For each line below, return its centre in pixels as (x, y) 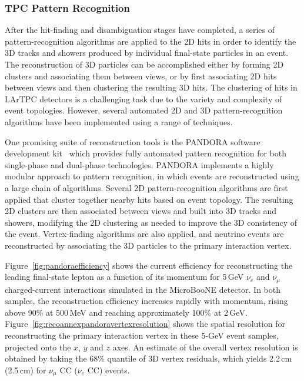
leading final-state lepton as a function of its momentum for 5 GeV (124, 277)
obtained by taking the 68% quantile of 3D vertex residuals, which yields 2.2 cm (148, 358)
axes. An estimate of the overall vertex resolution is (205, 347)
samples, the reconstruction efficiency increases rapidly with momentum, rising (146, 301)
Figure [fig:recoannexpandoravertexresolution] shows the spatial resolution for (145, 324)
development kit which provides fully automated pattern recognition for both (146, 153)
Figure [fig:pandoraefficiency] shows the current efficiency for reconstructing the (149, 265)
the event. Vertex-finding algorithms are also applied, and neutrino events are (144, 234)
